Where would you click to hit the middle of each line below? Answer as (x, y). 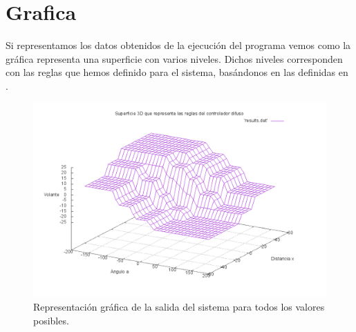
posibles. (51, 321)
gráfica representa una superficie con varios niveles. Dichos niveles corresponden (174, 58)
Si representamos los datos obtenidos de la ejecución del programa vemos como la (178, 45)
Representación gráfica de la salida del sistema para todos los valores (179, 307)
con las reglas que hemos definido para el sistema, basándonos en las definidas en (177, 72)
